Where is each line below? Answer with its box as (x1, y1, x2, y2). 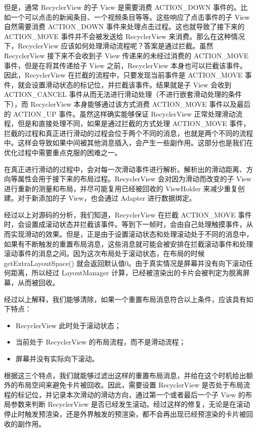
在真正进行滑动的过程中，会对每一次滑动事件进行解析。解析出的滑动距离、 (4, 164, 246, 174)
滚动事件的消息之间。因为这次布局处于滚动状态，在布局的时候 (4, 248, 205, 259)
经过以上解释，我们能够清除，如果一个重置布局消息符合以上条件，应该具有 (4, 294, 246, 304)
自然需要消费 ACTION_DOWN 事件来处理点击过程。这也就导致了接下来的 (4, 21, 245, 32)
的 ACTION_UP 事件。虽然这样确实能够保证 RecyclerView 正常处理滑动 (4, 108, 236, 119)
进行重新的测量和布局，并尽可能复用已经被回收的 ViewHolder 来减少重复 (4, 183, 238, 193)
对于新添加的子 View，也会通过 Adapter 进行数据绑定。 (17, 193, 196, 203)
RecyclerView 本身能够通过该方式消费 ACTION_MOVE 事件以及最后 (30, 98, 251, 109)
